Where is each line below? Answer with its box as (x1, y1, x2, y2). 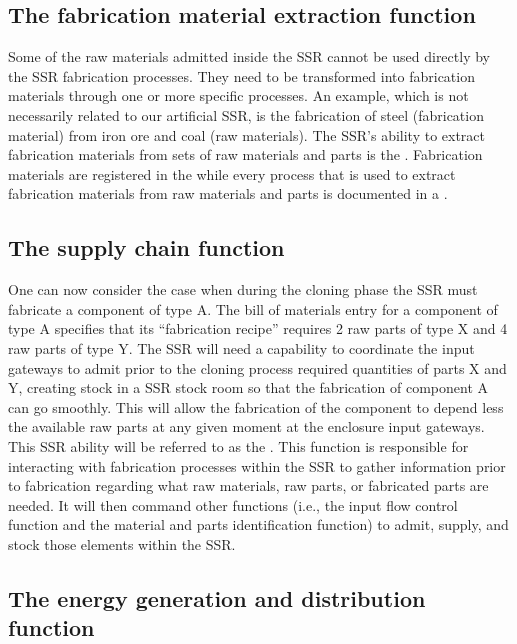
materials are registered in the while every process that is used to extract (8, 163, 456, 184)
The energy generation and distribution (8, 582, 426, 613)
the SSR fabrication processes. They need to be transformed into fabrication (8, 65, 475, 86)
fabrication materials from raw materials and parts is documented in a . (8, 183, 448, 204)
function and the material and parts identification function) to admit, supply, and (8, 514, 509, 535)
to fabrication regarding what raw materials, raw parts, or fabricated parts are (8, 475, 489, 496)
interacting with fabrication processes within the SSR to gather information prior (8, 455, 506, 476)
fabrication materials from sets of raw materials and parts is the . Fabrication (8, 144, 483, 165)
